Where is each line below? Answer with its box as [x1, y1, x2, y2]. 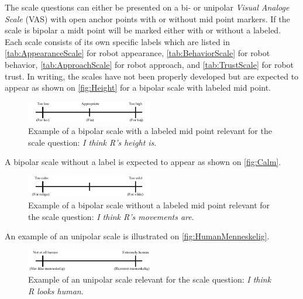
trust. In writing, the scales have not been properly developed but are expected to [5, 70, 299, 82]
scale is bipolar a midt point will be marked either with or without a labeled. [5, 24, 281, 36]
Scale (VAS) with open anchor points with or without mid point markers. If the [5, 12, 290, 25]
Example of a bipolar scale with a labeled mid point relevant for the [28, 124, 272, 136]
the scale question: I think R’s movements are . [28, 210, 194, 222]
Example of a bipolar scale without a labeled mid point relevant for [28, 198, 270, 211]
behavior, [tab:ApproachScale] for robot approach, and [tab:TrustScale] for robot [5, 58, 294, 70]
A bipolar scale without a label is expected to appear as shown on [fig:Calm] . [5, 156, 281, 168]
